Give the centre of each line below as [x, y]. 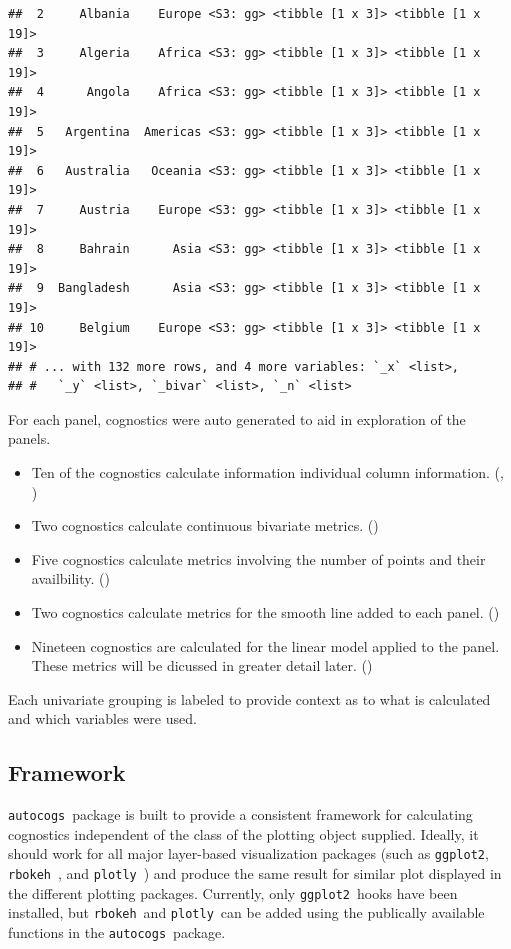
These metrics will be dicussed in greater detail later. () [202, 665]
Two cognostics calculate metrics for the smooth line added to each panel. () [265, 612]
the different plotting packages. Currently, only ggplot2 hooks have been [233, 892]
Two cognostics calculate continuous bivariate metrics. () [205, 525]
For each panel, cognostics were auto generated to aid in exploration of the [237, 418]
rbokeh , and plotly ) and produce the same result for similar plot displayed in [255, 873]
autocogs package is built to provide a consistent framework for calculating [240, 814]
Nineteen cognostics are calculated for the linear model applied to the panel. [265, 645]
